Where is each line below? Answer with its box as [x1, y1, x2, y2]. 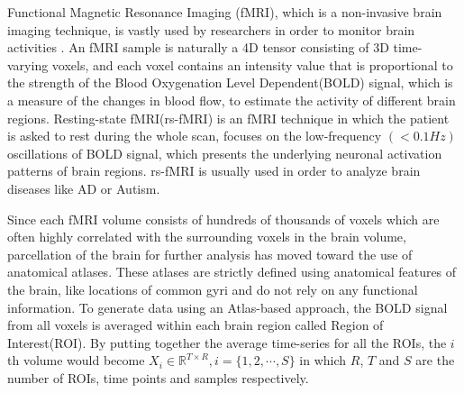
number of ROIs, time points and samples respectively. [7, 368, 309, 387]
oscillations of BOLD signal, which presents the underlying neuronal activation [7, 143, 442, 162]
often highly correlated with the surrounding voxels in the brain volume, [7, 227, 406, 246]
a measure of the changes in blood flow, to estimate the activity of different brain [7, 90, 456, 109]
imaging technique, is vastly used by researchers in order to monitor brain [7, 20, 415, 39]
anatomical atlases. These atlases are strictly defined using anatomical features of [7, 262, 457, 281]
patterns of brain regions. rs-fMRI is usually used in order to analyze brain [7, 161, 421, 180]
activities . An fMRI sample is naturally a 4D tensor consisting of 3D [7, 38, 389, 57]
